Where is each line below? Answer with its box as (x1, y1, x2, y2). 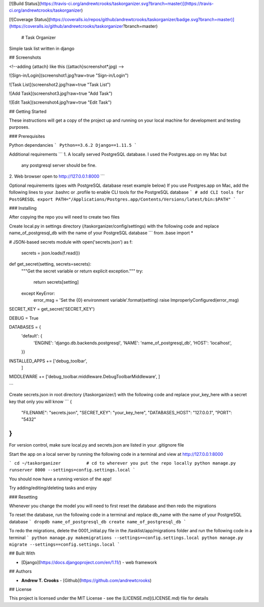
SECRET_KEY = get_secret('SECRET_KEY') (9, 306, 95, 312)
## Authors (9, 568, 32, 574)
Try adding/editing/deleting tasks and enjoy (9, 485, 97, 491)
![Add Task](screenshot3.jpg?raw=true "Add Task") (9, 90, 112, 96)
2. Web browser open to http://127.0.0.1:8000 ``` (9, 174, 105, 180)
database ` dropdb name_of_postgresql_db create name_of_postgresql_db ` (9, 518, 187, 524)
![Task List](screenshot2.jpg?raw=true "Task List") (9, 81, 111, 88)
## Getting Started (9, 108, 46, 114)
